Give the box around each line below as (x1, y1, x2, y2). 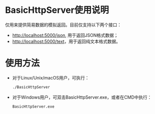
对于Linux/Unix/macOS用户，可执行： (12, 75, 90, 80)
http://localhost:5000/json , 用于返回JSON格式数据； (12, 32, 119, 38)
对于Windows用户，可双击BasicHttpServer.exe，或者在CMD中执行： (12, 94, 152, 100)
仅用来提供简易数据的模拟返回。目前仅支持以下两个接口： (5, 22, 122, 28)
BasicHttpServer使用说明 (5, 4, 109, 16)
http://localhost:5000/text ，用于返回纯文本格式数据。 (12, 38, 121, 44)
